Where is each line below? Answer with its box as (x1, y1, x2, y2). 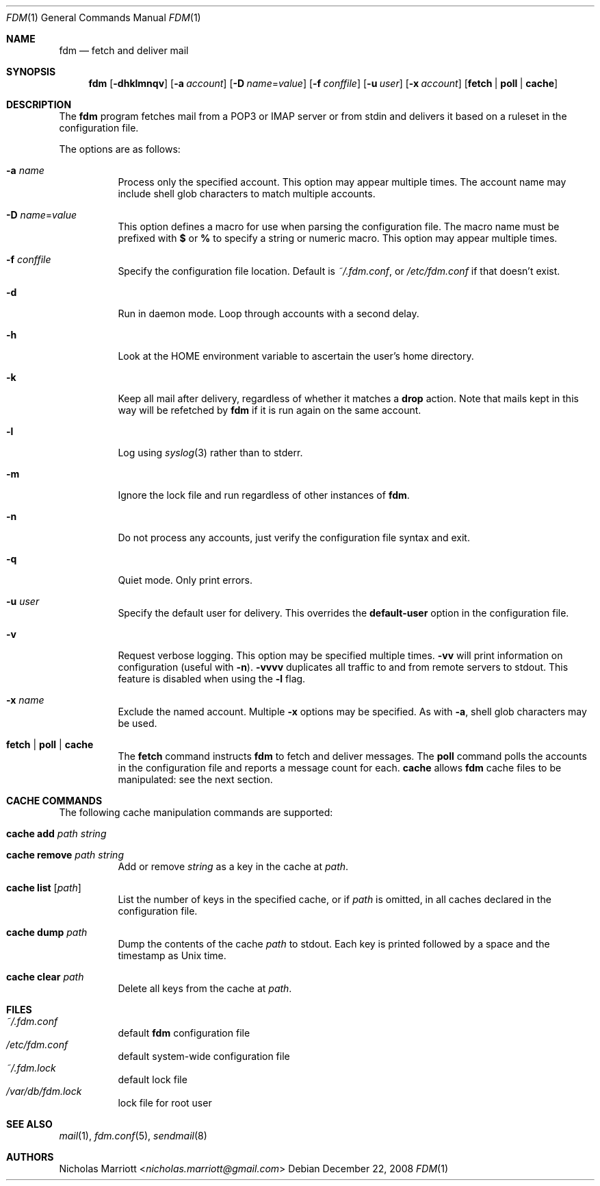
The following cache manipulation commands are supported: (59, 806, 333, 818)
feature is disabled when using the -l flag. (118, 673, 306, 684)
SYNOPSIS (6, 66, 56, 77)
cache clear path (6, 971, 84, 983)
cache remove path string (6, 849, 124, 861)
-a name (6, 164, 44, 176)
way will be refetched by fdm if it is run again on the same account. (118, 404, 421, 416)
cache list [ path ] (6, 882, 81, 893)
